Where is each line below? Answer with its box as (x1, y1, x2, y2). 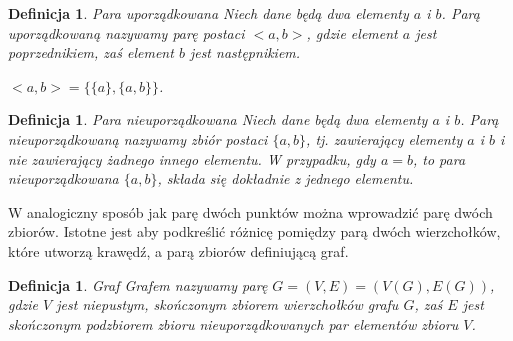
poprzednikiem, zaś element (8, 42, 174, 63)
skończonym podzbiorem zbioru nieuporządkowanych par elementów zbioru (8, 313, 459, 334)
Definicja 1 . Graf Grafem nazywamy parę (8, 274, 268, 295)
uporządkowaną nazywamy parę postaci (8, 22, 245, 43)
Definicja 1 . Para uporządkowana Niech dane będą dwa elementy (8, 3, 409, 23)
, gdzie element (306, 22, 398, 43)
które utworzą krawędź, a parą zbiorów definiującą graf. (8, 240, 349, 261)
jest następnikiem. (189, 42, 301, 63)
